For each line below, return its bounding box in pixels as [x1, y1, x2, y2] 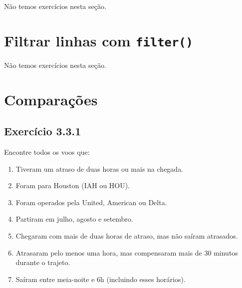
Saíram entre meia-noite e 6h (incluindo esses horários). [15, 274, 186, 284]
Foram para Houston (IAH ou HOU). [15, 180, 130, 191]
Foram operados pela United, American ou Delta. [15, 197, 167, 207]
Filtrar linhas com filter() [4, 30, 193, 50]
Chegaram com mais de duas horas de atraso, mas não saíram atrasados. [15, 230, 238, 241]
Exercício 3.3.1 [4, 123, 81, 139]
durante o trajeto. [15, 257, 70, 268]
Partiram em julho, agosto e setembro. [15, 214, 133, 224]
